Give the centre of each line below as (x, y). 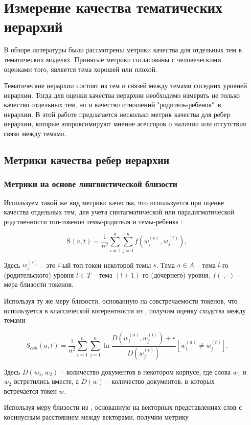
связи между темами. (35, 133)
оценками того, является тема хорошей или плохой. (81, 69)
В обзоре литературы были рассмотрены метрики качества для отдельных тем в (123, 50)
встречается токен (31, 390)
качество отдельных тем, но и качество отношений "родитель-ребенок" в (113, 105)
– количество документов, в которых (160, 381)
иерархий (33, 26)
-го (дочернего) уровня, (175, 274)
